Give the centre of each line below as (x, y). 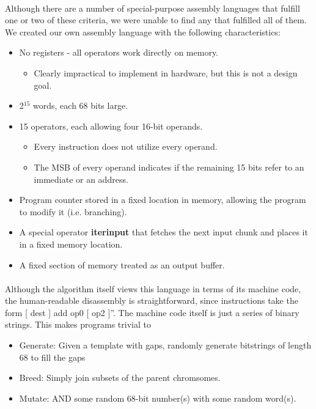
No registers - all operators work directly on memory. (119, 52)
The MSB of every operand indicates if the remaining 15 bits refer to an (169, 167)
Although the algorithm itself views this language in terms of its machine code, (153, 288)
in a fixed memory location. (71, 244)
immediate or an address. (81, 179)
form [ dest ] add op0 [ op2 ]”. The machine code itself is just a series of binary (152, 312)
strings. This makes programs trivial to (78, 324)
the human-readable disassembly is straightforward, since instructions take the (152, 300)
